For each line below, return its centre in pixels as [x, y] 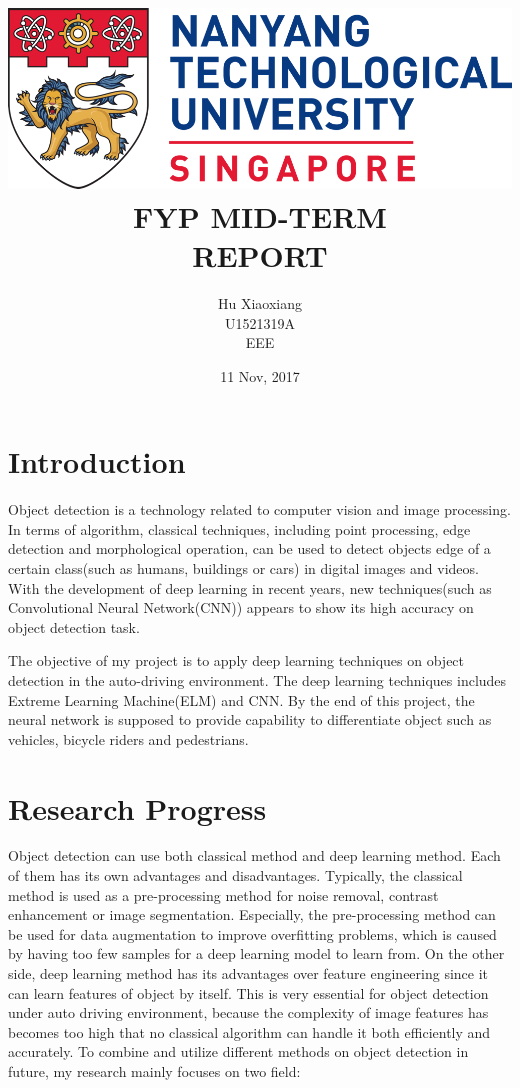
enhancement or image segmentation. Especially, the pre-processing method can [252, 914]
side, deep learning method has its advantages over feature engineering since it [248, 973]
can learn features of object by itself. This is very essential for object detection [248, 992]
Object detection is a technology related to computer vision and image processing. [259, 509]
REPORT [260, 254]
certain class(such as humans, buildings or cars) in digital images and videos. [243, 568]
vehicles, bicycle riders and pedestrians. [128, 738]
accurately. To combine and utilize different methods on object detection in [238, 1051]
